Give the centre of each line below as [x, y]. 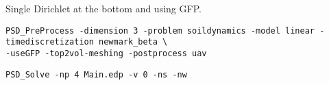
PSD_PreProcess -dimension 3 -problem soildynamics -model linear [160, 31]
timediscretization [50, 42]
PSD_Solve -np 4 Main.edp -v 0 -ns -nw [96, 74]
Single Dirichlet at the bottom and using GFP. [103, 8]
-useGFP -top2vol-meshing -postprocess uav [106, 53]
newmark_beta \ [133, 42]
